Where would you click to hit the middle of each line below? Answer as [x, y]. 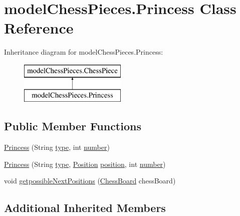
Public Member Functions [73, 126]
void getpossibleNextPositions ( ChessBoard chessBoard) [90, 181]
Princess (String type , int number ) [57, 147]
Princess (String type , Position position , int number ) [85, 164]
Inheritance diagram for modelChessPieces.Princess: [84, 52]
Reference [39, 28]
